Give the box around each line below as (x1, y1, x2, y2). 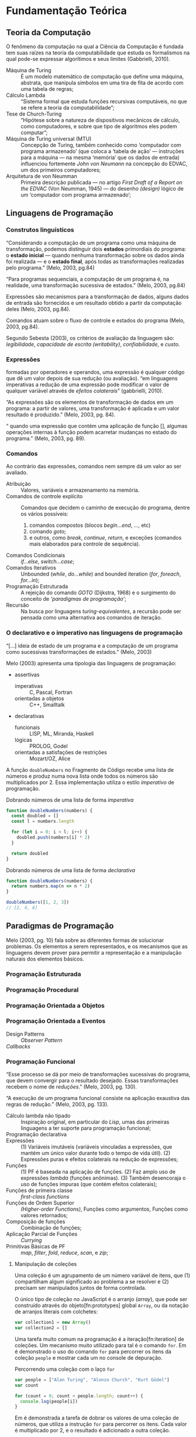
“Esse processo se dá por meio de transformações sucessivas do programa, (6, 1071, 191, 1078)
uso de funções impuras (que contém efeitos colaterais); (20, 1181, 157, 1188)
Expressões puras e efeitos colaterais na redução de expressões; (20, 1156, 178, 1163)
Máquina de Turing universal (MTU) (6, 135, 92, 142)
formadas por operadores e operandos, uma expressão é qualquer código (6, 368, 185, 376)
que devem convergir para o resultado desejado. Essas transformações (6, 1077, 178, 1084)
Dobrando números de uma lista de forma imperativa (6, 796, 134, 803)
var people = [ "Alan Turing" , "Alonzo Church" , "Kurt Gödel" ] (14, 1377, 170, 1382)
